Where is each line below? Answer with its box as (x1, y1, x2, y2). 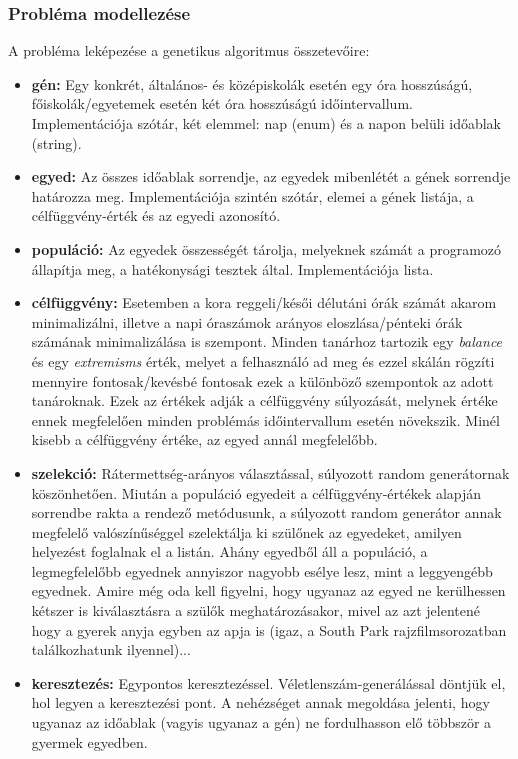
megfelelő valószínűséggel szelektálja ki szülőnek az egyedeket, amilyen (31, 521, 462, 542)
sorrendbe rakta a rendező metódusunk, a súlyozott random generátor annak (31, 502, 502, 523)
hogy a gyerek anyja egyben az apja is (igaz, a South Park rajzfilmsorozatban (31, 619, 507, 640)
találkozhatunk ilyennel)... (31, 639, 191, 660)
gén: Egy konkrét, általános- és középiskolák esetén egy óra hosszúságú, (31, 73, 473, 94)
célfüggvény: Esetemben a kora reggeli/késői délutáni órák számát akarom (31, 292, 497, 313)
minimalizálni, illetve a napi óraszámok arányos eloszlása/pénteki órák (31, 311, 463, 332)
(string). (31, 132, 82, 153)
